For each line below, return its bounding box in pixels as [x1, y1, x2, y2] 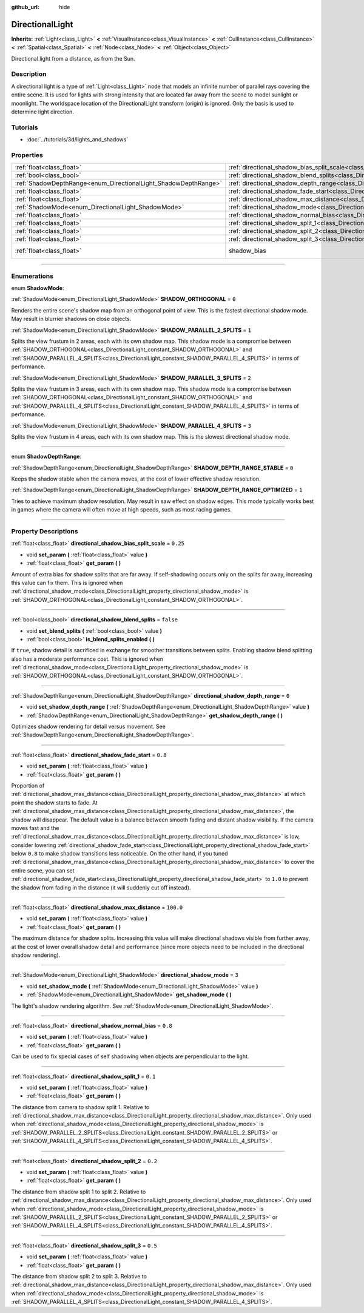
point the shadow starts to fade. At [11, 798, 98, 806]
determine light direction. [11, 108, 74, 115]
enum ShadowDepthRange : [11, 453, 82, 461]
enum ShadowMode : [11, 285, 64, 292]
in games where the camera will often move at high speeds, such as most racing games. [11, 506, 232, 513]
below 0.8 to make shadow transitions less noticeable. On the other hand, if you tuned [11, 850, 228, 857]
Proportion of [11, 781, 45, 789]
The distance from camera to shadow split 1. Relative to [11, 1103, 150, 1110]
